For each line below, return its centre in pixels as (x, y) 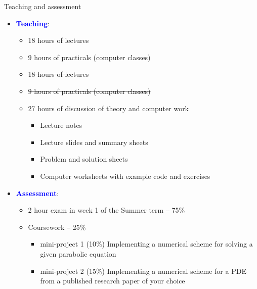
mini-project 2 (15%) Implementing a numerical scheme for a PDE (143, 271)
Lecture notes (61, 125)
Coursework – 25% (57, 227)
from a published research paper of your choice (113, 281)
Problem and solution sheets (84, 159)
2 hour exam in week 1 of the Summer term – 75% (106, 210)
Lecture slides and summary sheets (94, 142)
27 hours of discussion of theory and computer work (109, 108)
